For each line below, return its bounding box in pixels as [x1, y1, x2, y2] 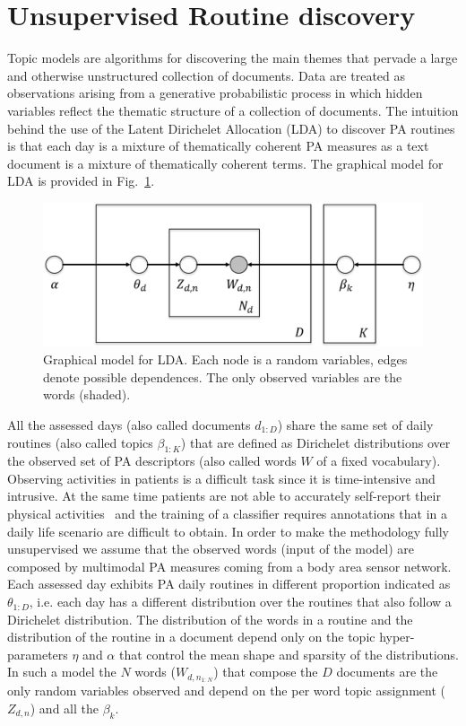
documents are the [336, 662, 438, 681]
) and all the [30, 698, 99, 717]
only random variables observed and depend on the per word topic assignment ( [7, 681, 445, 700]
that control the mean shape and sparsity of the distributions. [118, 644, 459, 663]
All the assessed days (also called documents [7, 415, 251, 433]
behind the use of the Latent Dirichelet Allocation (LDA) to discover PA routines [7, 118, 455, 137]
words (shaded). [43, 385, 131, 404]
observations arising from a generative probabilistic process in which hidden [7, 83, 423, 102]
